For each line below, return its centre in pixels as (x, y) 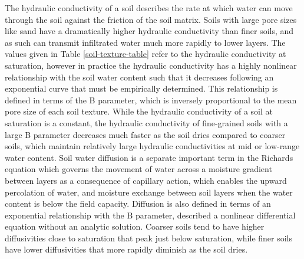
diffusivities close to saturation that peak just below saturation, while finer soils (149, 238)
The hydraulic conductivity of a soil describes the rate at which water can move (149, 8)
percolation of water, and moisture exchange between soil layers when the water (149, 192)
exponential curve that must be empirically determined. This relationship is (141, 88)
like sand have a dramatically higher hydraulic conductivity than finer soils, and (149, 31)
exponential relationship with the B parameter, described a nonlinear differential (150, 215)
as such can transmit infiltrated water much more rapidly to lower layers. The (145, 42)
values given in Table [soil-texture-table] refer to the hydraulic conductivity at (146, 54)
